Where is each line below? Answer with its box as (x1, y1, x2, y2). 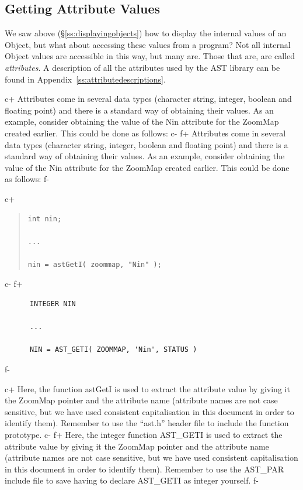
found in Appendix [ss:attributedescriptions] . (5, 73, 166, 85)
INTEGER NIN (29, 300, 76, 309)
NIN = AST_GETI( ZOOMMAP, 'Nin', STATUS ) (29, 345, 197, 354)
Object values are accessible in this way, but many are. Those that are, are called (5, 50, 295, 62)
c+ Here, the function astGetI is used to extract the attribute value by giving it (5, 382, 290, 395)
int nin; (27, 214, 62, 223)
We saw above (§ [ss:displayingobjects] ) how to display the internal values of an (5, 27, 287, 39)
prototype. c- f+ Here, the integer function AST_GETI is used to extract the (5, 429, 283, 441)
